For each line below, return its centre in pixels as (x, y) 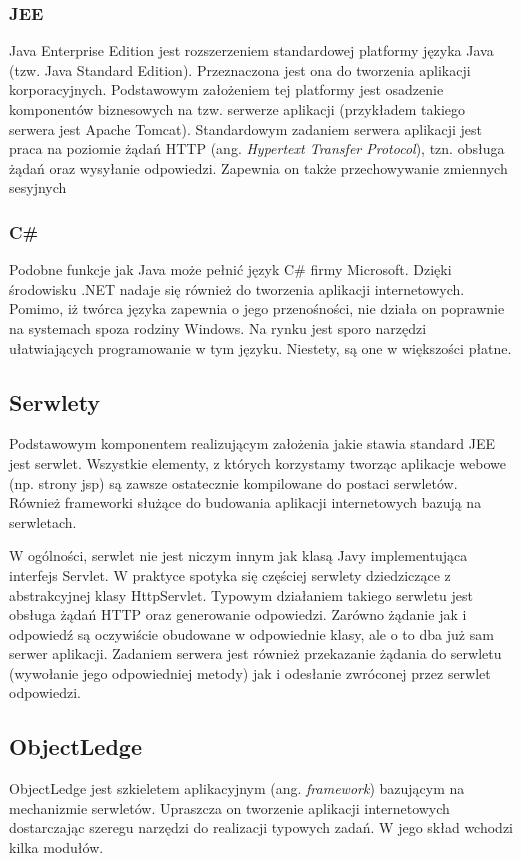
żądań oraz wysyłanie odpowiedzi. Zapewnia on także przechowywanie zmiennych (258, 167)
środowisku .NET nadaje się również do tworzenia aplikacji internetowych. (237, 288)
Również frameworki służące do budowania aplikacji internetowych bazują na (245, 502)
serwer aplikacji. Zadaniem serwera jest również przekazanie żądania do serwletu (255, 653)
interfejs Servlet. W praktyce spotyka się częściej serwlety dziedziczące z (230, 574)
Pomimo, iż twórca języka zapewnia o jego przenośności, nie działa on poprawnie (257, 308)
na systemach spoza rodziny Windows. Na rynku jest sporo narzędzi (218, 327)
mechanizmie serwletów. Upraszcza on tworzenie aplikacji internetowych (229, 807)
